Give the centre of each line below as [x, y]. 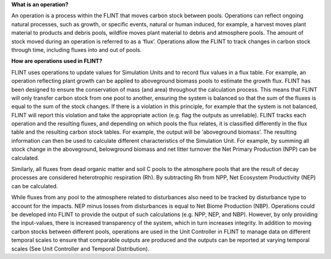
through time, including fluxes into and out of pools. [77, 49]
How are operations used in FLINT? [57, 61]
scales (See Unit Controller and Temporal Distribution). [80, 249]
